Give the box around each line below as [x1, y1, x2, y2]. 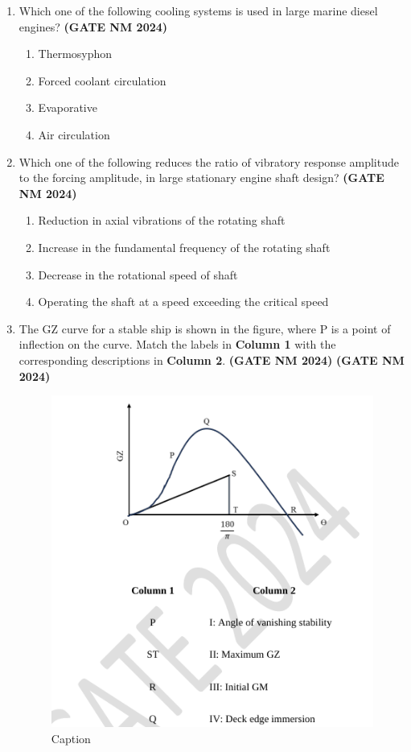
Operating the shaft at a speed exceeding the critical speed [38, 293, 329, 310]
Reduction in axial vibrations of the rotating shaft [38, 212, 286, 229]
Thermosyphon [38, 45, 113, 62]
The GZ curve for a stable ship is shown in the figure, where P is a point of [18, 320, 391, 337]
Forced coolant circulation [38, 72, 166, 89]
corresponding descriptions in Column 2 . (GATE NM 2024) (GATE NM [18, 351, 405, 368]
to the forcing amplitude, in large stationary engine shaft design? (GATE [18, 169, 384, 186]
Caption [51, 729, 91, 746]
